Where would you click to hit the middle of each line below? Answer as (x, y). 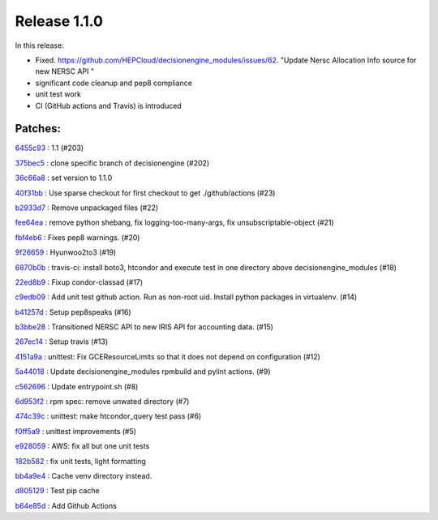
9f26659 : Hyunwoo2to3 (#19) (66, 252)
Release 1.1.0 (59, 21)
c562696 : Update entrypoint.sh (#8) (77, 386)
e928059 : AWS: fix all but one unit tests (82, 446)
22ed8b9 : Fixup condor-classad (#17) (79, 282)
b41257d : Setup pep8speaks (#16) (73, 312)
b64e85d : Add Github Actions (66, 505)
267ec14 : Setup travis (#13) (62, 342)
